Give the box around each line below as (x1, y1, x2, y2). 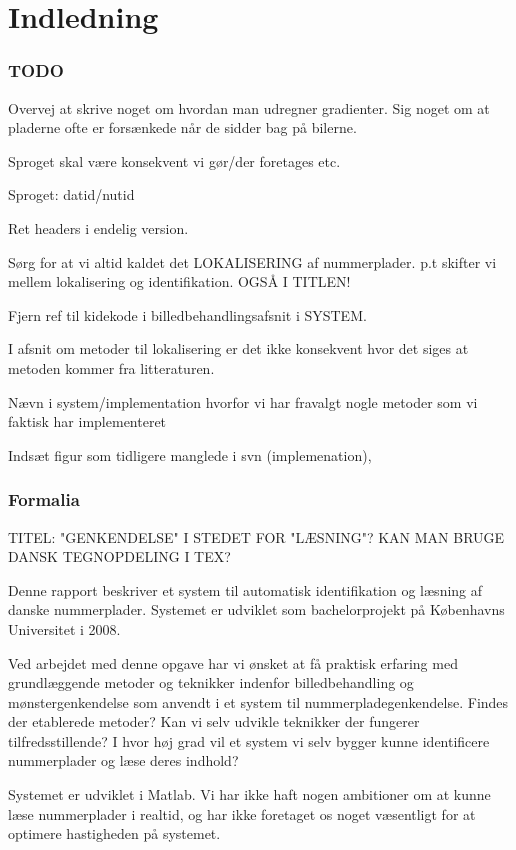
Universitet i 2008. (8, 618, 121, 639)
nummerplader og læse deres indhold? (8, 750, 239, 771)
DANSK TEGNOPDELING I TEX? (8, 546, 231, 567)
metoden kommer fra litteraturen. (8, 357, 215, 378)
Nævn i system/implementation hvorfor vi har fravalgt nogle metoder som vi (8, 391, 478, 412)
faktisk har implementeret (8, 411, 167, 432)
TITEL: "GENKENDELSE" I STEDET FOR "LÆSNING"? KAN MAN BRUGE (8, 526, 505, 547)
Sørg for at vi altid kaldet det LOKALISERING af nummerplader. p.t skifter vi (8, 251, 497, 272)
